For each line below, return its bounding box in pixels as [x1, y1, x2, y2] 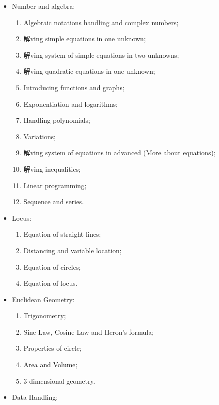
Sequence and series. [23, 196, 84, 207]
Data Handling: [12, 392, 58, 402]
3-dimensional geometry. [23, 375, 95, 386]
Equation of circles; [23, 261, 81, 272]
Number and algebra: [12, 1, 75, 11]
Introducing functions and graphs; [23, 82, 125, 92]
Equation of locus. [23, 278, 78, 288]
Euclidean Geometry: [12, 294, 75, 304]
